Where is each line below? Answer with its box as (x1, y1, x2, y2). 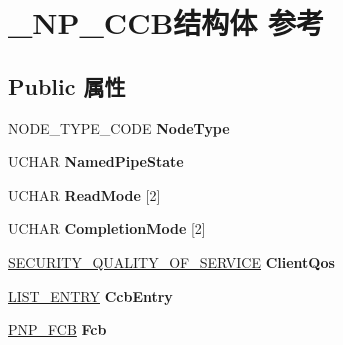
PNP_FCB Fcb (8, 319, 107, 340)
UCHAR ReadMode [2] (8, 184, 161, 205)
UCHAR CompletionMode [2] (8, 218, 206, 239)
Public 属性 (8, 70, 126, 101)
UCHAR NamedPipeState (8, 151, 184, 172)
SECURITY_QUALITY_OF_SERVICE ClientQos (8, 251, 335, 272)
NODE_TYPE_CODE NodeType (8, 117, 230, 138)
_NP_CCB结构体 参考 (8, 2, 325, 43)
